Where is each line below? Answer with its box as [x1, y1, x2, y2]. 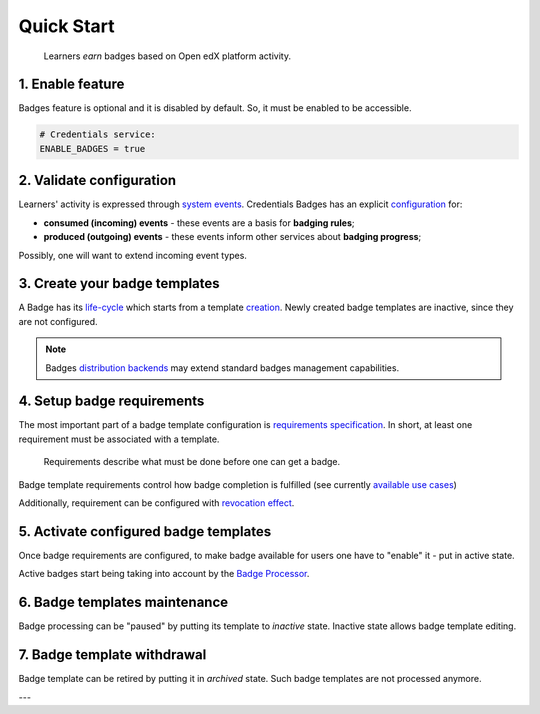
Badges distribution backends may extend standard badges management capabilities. [45, 361, 400, 374]
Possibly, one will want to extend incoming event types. [18, 249, 247, 261]
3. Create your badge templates [18, 275, 220, 292]
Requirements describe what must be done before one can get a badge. [43, 456, 341, 468]
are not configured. [18, 315, 99, 327]
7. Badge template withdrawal [18, 646, 207, 664]
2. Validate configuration [18, 172, 177, 189]
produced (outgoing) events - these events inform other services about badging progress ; [43, 231, 422, 243]
